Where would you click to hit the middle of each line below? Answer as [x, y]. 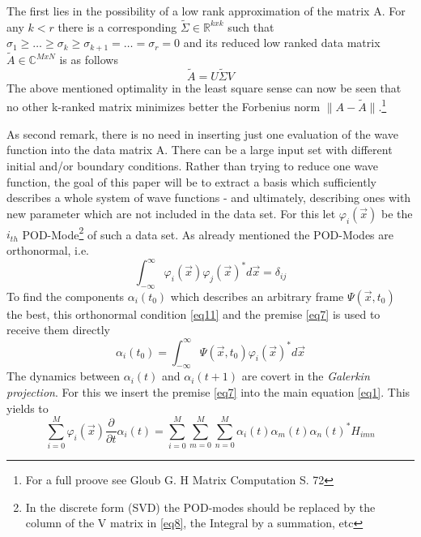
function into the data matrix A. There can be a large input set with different [200, 150]
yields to [28, 408]
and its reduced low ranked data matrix [282, 43]
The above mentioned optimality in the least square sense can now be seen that [204, 87]
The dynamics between [64, 376]
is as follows [89, 60]
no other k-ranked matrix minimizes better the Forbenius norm [164, 107]
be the [397, 213]
